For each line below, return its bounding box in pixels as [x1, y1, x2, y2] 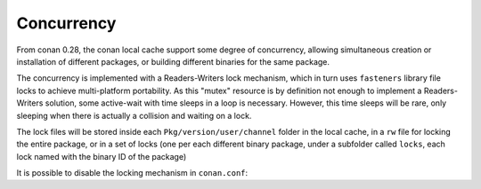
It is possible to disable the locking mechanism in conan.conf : [16, 168, 249, 178]
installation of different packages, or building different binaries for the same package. [16, 56, 330, 67]
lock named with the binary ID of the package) [16, 151, 187, 161]
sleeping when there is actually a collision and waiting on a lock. [16, 110, 252, 121]
